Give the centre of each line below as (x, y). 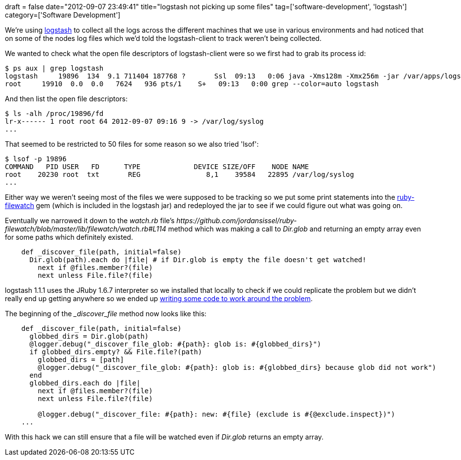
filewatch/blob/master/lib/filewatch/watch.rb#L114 (86, 229)
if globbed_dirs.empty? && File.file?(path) (116, 352)
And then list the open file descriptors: (66, 99)
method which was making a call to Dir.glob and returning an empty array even (295, 229)
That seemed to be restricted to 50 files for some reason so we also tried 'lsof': (132, 144)
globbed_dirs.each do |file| (85, 383)
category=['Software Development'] (63, 15)
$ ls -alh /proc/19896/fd (54, 114)
